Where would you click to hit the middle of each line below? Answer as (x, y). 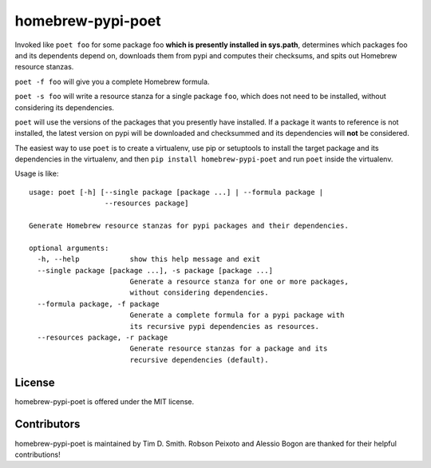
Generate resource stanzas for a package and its (229, 349)
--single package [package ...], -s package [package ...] (155, 270)
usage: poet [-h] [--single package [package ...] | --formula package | (176, 192)
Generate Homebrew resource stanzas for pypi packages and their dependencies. (189, 226)
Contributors (47, 424)
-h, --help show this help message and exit (149, 259)
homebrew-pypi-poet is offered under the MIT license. (105, 401)
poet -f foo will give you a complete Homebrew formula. (112, 81)
